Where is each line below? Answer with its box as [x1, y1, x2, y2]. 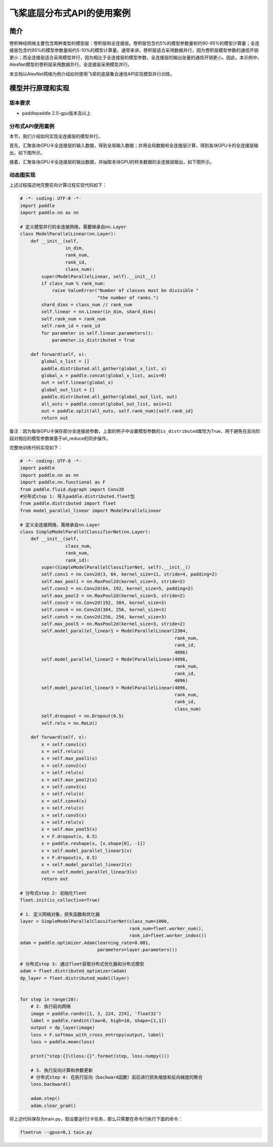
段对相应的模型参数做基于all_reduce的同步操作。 [9, 435, 111, 441]
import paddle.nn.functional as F [20, 479, 106, 485]
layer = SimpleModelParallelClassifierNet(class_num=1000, [20, 919, 169, 924]
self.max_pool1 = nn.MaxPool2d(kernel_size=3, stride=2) [41, 579, 186, 584]
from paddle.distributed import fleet [20, 501, 116, 506]
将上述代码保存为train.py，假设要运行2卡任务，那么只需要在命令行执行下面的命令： [9, 1116, 183, 1122]
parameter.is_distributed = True [52, 337, 135, 343]
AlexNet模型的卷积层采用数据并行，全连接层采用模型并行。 [9, 61, 132, 68]
